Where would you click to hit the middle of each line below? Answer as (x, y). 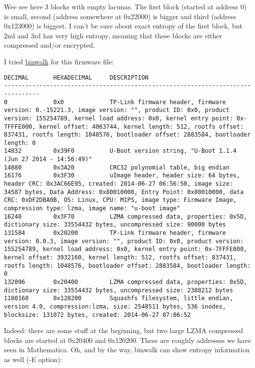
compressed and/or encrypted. (49, 45)
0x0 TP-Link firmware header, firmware (140, 102)
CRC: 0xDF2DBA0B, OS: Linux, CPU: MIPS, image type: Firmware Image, (120, 200)
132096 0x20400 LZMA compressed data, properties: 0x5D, (126, 282)
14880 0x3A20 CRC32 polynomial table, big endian (117, 167)
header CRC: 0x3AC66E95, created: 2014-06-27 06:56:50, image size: (119, 184)
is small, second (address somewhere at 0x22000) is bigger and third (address (120, 16)
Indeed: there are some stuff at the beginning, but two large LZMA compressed (124, 330)
